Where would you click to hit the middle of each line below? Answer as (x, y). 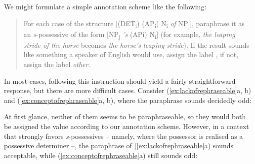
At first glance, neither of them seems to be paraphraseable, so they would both (125, 116)
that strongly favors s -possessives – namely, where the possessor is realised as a (124, 136)
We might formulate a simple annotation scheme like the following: (105, 6)
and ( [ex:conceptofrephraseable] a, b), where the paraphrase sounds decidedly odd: (128, 100)
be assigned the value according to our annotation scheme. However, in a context (127, 126)
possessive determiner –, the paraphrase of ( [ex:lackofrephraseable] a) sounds (119, 146)
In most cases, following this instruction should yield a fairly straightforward (120, 81)
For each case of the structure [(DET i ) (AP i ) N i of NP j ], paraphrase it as (134, 24)
